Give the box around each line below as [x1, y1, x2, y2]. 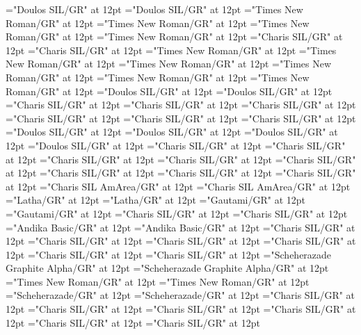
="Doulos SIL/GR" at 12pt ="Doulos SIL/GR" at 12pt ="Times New [6, 2, 303, 16]
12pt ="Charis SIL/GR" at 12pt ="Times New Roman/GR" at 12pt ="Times [6, 42, 337, 57]
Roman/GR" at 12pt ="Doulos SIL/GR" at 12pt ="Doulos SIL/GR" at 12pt [6, 83, 332, 98]
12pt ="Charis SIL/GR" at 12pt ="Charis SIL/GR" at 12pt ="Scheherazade [6, 247, 332, 261]
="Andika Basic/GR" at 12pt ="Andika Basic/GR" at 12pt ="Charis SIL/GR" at [6, 220, 355, 234]
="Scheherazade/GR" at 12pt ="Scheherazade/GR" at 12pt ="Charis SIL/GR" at [6, 288, 355, 302]
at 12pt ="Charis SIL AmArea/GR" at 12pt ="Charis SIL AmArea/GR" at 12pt [6, 179, 351, 193]
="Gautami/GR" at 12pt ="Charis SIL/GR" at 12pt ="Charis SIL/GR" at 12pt [6, 206, 348, 220]
